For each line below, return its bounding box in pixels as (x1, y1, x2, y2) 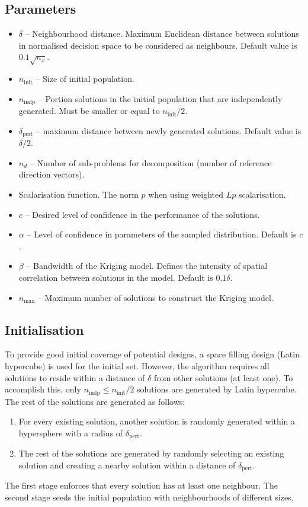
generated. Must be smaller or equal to (18, 104, 160, 117)
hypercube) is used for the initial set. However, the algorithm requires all (5, 359, 269, 372)
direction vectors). (18, 168, 85, 180)
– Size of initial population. (36, 72, 134, 85)
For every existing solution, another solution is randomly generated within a (18, 415, 296, 427)
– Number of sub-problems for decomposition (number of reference (30, 156, 272, 169)
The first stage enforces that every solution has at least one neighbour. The (5, 479, 278, 492)
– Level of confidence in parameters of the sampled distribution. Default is (27, 228, 297, 240)
